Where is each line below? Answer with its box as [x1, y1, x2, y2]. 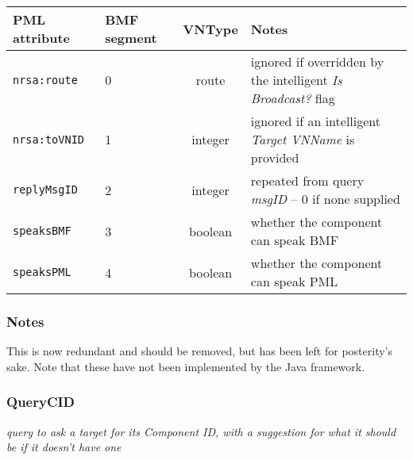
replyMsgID [13, 183, 78, 196]
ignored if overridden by [250, 52, 384, 71]
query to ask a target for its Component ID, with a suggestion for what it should [6, 423, 396, 439]
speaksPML [13, 266, 71, 278]
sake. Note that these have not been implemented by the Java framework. [6, 358, 365, 374]
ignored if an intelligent [250, 112, 381, 130]
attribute [13, 29, 70, 47]
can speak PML [250, 272, 338, 290]
